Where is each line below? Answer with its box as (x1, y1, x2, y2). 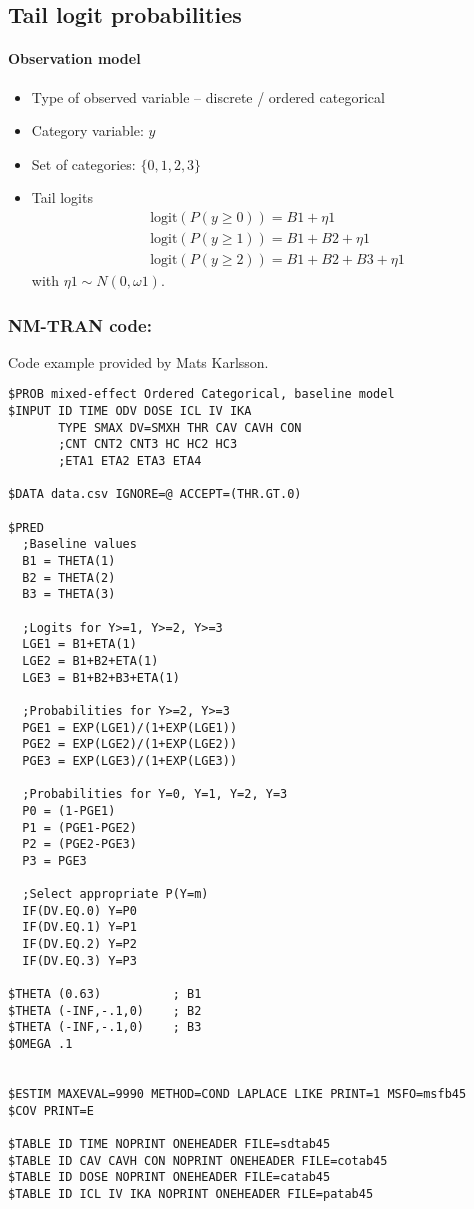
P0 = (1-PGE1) (22, 803, 116, 818)
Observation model (8, 48, 141, 69)
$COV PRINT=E (8, 1103, 94, 1118)
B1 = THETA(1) (22, 554, 116, 569)
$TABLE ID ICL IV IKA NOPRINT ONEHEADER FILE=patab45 (8, 1186, 374, 1201)
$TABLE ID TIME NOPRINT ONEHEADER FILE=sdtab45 (8, 1136, 331, 1151)
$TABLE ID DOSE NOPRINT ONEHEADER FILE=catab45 (8, 1170, 331, 1185)
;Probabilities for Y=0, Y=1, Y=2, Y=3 (22, 787, 288, 802)
